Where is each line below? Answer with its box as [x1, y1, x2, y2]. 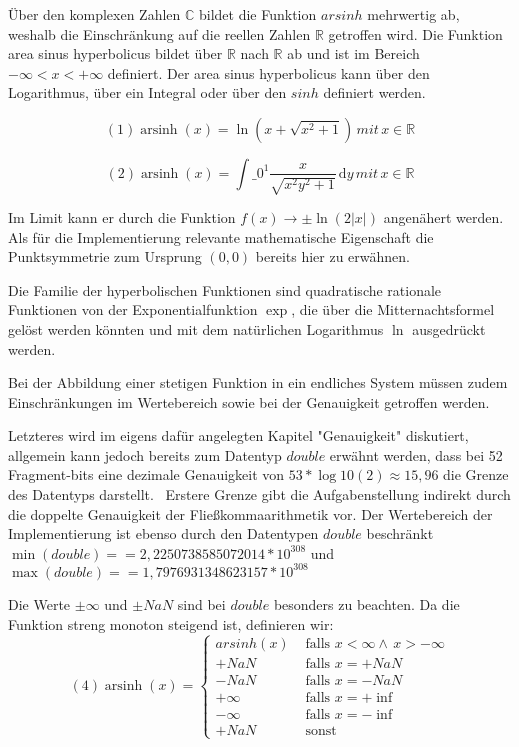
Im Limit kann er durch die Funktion [8, 206, 236, 227]
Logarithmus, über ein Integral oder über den [8, 82, 287, 103]
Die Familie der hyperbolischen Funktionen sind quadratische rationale [8, 279, 442, 300]
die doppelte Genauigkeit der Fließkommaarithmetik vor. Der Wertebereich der [8, 503, 493, 524]
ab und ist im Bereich [287, 43, 420, 64]
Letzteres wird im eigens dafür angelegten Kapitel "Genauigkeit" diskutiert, [8, 425, 469, 446]
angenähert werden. [383, 206, 504, 227]
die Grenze [443, 464, 509, 485]
